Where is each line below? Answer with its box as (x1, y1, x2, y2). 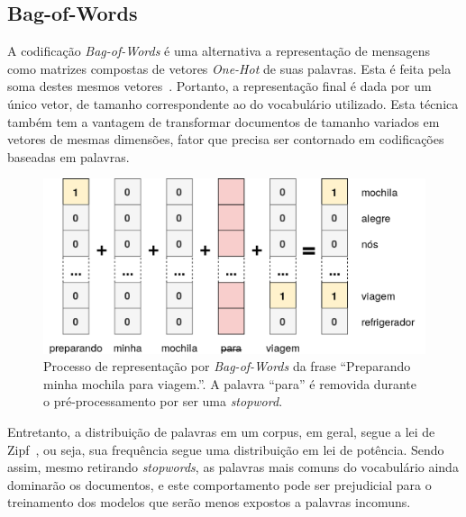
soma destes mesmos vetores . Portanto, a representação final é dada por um (7, 77, 432, 95)
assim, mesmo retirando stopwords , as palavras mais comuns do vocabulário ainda (7, 458, 459, 476)
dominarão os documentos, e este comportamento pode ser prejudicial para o (7, 475, 432, 494)
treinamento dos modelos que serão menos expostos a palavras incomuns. (7, 493, 411, 512)
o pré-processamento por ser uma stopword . (43, 392, 283, 411)
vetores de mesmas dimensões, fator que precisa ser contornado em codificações (7, 130, 444, 149)
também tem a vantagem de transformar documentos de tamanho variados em (7, 112, 440, 131)
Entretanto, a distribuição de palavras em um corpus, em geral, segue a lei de (7, 422, 435, 440)
